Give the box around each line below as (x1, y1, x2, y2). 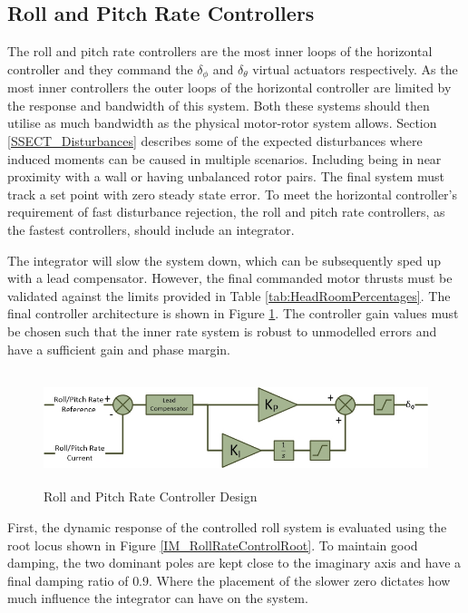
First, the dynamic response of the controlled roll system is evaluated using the (7, 518, 447, 537)
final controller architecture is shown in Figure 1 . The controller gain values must (7, 304, 459, 323)
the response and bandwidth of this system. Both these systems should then (7, 95, 430, 114)
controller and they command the (7, 59, 193, 78)
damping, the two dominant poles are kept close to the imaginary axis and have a (7, 553, 462, 572)
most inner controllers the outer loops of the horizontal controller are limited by (7, 78, 452, 97)
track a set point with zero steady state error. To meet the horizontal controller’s (7, 184, 458, 203)
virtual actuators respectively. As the (252, 59, 458, 78)
